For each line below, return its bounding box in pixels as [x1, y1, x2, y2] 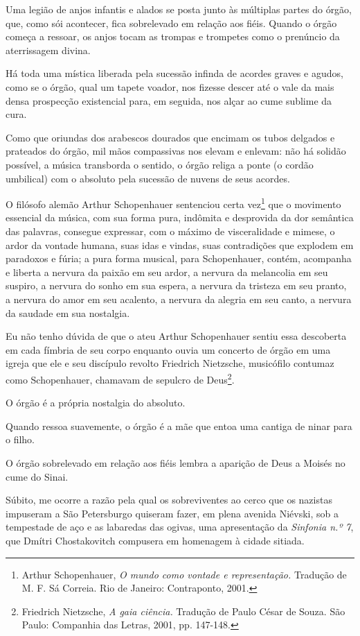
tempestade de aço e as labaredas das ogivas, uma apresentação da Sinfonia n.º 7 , [6, 519, 354, 534]
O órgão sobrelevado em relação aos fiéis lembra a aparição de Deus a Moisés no [6, 455, 345, 470]
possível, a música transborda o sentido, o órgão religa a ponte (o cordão [6, 157, 314, 171]
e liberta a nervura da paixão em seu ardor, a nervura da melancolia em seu [6, 264, 328, 279]
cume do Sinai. [6, 469, 69, 483]
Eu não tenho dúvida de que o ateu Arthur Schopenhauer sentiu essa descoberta [6, 329, 347, 343]
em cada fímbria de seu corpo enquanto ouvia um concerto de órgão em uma [6, 342, 331, 356]
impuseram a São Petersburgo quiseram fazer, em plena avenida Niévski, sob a [6, 506, 339, 520]
